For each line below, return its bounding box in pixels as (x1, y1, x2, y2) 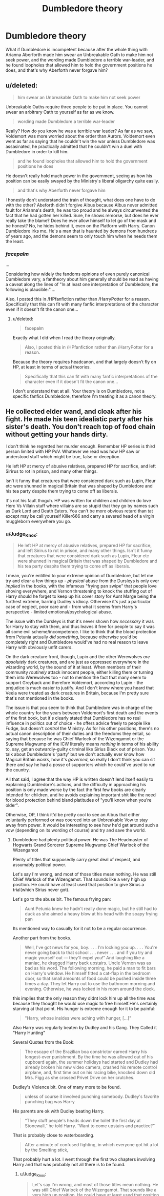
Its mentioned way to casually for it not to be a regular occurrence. (12, 926, 147, 932)
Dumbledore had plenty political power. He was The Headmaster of (12, 837, 148, 843)
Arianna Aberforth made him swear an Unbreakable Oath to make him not (5, 52, 153, 58)
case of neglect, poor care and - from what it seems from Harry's (5, 604, 137, 610)
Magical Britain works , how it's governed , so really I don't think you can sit (5, 757, 155, 763)
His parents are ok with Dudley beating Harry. (12, 1108, 104, 1114)
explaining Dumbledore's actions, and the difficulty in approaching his (5, 782, 146, 788)
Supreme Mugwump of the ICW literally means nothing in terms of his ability (5, 741, 159, 747)
